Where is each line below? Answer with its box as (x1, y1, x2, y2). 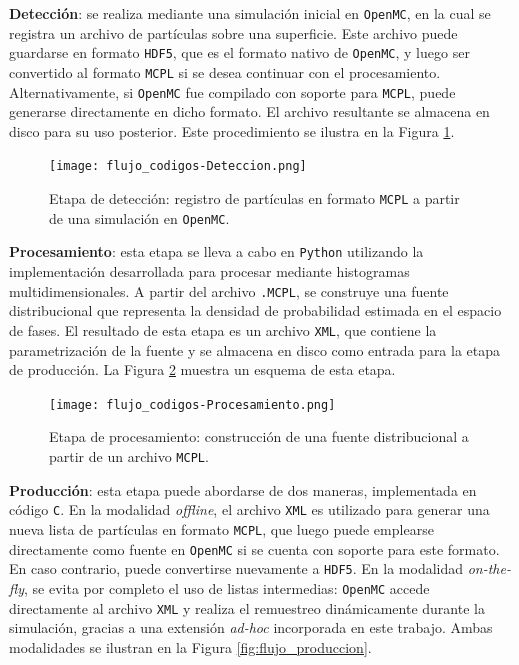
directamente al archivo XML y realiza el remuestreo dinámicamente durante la (9, 597, 485, 618)
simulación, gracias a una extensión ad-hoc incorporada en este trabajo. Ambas (9, 617, 493, 638)
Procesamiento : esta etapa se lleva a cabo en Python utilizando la (9, 241, 424, 262)
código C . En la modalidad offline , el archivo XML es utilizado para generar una (9, 499, 490, 520)
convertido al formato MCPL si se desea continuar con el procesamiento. (9, 61, 441, 82)
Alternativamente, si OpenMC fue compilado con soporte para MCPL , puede (9, 81, 456, 102)
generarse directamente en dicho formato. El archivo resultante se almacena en (9, 101, 490, 122)
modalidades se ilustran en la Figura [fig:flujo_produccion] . (9, 636, 372, 657)
